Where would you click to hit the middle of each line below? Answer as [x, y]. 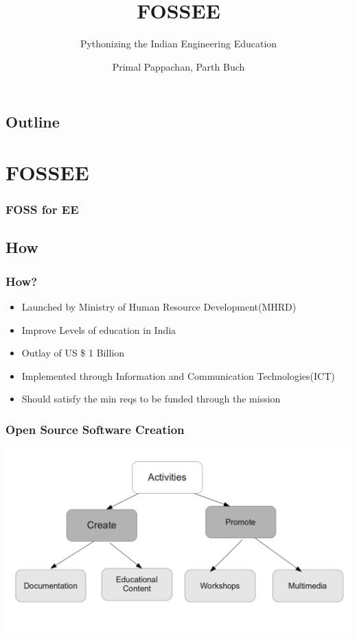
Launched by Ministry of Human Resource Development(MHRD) [159, 306]
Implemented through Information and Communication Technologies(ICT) [178, 375]
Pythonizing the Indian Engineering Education [178, 44]
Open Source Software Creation [95, 429]
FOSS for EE [42, 209]
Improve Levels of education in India [99, 329]
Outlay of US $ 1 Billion [73, 353]
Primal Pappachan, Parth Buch [178, 66]
